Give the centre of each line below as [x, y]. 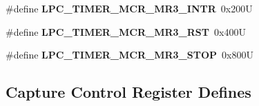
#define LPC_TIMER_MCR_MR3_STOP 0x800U [129, 55]
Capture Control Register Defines [128, 92]
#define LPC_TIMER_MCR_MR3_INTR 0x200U [129, 8]
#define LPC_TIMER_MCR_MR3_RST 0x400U [126, 31]
